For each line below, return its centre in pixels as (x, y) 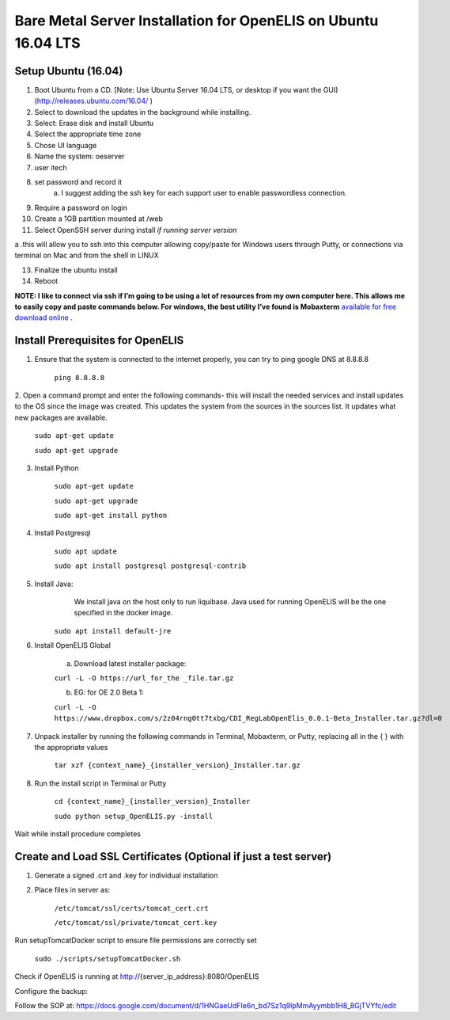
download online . (43, 318)
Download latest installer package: (130, 663)
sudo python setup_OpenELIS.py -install (134, 816)
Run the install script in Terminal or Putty (100, 783)
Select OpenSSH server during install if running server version (136, 230)
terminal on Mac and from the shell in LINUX (87, 255)
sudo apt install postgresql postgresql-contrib (150, 566)
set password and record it (78, 181)
